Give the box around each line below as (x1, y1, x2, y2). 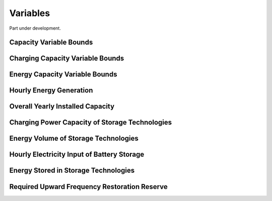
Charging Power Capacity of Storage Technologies (9, 118, 172, 127)
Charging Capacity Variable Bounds (9, 54, 124, 63)
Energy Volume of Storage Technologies (9, 134, 139, 143)
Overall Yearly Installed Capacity (9, 102, 115, 111)
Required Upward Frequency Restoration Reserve (9, 182, 168, 191)
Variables (9, 8, 50, 19)
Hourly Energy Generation (9, 86, 93, 95)
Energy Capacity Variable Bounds (9, 70, 117, 79)
